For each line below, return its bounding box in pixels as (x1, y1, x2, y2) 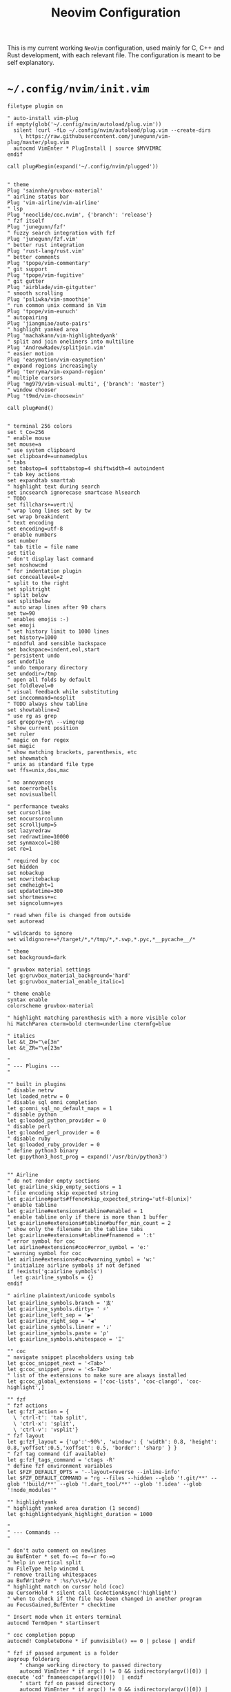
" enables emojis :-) (7, 616, 70, 623)
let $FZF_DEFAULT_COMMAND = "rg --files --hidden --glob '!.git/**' (7, 1475, 208, 1482)
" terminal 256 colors (7, 423, 72, 430)
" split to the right (7, 580, 70, 587)
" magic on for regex (7, 737, 70, 744)
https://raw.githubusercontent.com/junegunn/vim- (25, 133, 171, 140)
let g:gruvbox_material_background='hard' (7, 972, 131, 979)
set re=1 (7, 845, 32, 853)
